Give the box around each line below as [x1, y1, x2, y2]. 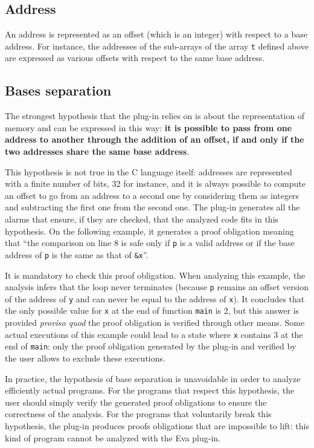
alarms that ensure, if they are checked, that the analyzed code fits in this [5, 213, 279, 225]
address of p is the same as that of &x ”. [5, 248, 149, 261]
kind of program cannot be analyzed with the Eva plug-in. [5, 431, 220, 444]
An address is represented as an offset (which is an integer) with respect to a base [5, 28, 307, 41]
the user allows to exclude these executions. [5, 351, 165, 364]
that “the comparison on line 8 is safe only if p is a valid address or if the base [5, 236, 295, 249]
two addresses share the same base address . [5, 145, 189, 158]
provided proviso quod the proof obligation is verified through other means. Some [5, 316, 305, 329]
